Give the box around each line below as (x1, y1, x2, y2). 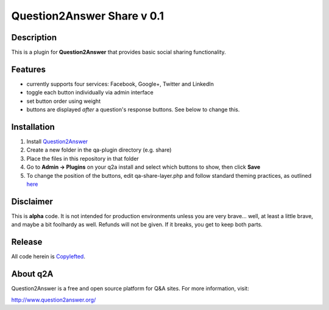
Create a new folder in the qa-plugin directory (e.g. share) (26, 146, 172, 153)
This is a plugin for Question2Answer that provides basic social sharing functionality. (11, 49, 227, 56)
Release (11, 237, 43, 247)
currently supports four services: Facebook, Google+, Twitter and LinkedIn (26, 80, 214, 88)
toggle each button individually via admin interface (26, 89, 154, 96)
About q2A (11, 269, 54, 280)
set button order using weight (26, 97, 101, 105)
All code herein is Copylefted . (11, 253, 85, 260)
